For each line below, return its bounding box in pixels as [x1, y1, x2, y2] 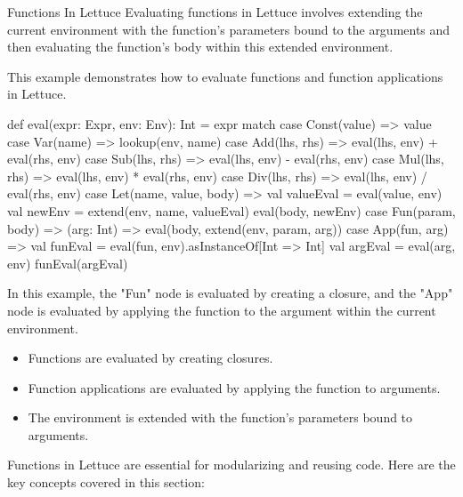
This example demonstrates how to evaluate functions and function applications [7, 67, 443, 85]
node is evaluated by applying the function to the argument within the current [7, 301, 436, 319]
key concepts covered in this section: [7, 473, 205, 492]
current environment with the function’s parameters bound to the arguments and [7, 20, 451, 38]
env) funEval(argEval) [7, 253, 128, 272]
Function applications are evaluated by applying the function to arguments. [28, 378, 441, 397]
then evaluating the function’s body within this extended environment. [7, 37, 394, 56]
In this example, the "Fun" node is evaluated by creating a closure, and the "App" [7, 284, 453, 302]
